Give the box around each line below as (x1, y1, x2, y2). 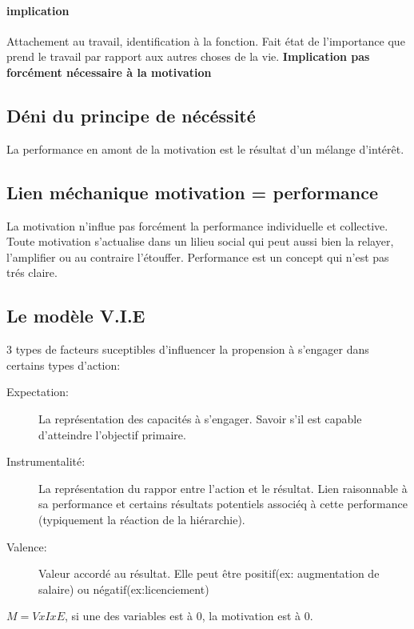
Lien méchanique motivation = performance (6, 179, 379, 204)
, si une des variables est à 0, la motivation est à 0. (64, 607, 313, 624)
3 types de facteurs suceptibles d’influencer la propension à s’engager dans (6, 341, 369, 358)
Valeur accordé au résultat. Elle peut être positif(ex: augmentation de (38, 565, 380, 582)
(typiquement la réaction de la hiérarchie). (38, 511, 245, 527)
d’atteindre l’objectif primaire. (38, 426, 186, 443)
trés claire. (6, 264, 58, 281)
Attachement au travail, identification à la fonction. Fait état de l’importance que (6, 32, 405, 49)
